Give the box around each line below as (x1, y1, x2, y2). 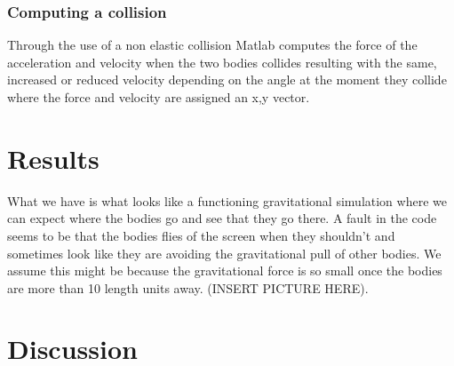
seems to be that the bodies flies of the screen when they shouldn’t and (7, 226, 395, 244)
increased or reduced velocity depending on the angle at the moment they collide (7, 70, 447, 89)
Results (7, 139, 100, 176)
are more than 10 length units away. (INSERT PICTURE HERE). (7, 278, 369, 297)
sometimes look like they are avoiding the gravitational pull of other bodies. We (7, 243, 442, 262)
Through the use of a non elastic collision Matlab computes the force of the (7, 36, 418, 54)
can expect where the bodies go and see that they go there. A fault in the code (7, 209, 437, 227)
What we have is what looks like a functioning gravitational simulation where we (7, 191, 447, 210)
